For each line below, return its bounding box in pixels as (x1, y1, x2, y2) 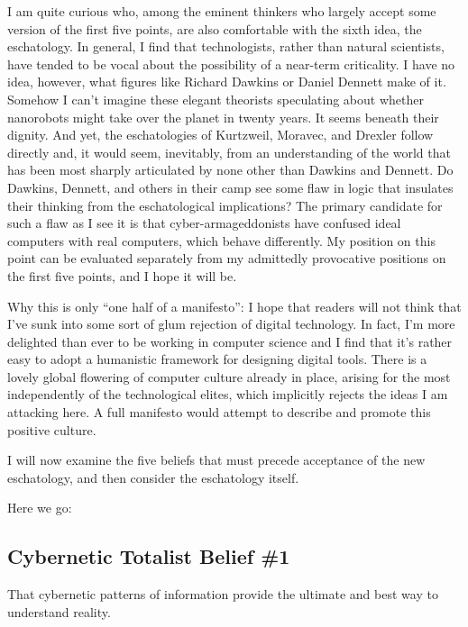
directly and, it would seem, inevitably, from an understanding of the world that (7, 142, 451, 161)
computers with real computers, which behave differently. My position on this (7, 231, 436, 250)
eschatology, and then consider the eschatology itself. (7, 468, 299, 486)
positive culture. (7, 420, 96, 439)
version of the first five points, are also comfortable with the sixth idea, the (7, 19, 422, 38)
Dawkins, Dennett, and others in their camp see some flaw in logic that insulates (7, 177, 454, 196)
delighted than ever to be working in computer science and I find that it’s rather (7, 332, 453, 350)
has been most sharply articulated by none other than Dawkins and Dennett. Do (7, 160, 454, 179)
